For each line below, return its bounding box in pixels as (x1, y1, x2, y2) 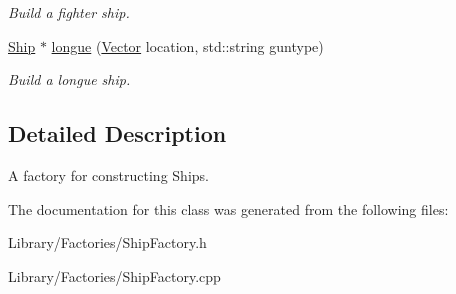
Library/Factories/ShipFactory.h (8, 232, 207, 253)
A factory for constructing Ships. (8, 164, 209, 185)
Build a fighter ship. (8, 2, 130, 22)
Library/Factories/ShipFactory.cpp (8, 265, 221, 286)
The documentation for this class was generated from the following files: (8, 198, 449, 219)
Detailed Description (8, 118, 227, 149)
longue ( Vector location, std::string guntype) (51, 35, 324, 56)
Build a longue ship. (8, 69, 131, 90)
